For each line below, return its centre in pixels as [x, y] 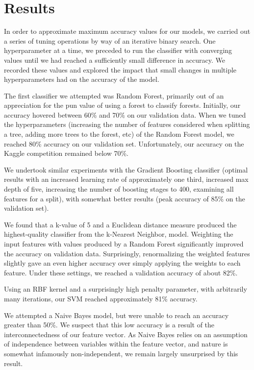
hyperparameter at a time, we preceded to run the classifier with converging [118, 50]
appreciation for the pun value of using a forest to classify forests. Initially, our [122, 105]
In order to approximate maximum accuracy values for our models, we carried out [127, 31]
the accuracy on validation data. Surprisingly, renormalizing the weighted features [127, 253]
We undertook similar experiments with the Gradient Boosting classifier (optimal [126, 169]
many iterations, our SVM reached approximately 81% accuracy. [101, 298]
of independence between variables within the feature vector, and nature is [116, 344]
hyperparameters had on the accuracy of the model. [82, 79]
